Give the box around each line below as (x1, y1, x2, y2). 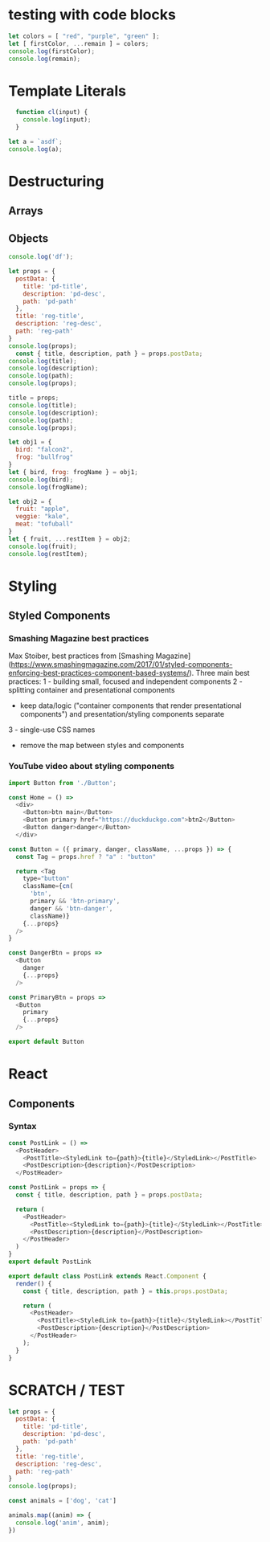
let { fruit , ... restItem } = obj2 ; (8, 534, 131, 543)
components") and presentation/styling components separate (19, 710, 225, 719)
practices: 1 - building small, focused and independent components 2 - (8, 677, 243, 686)
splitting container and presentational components (8, 685, 175, 695)
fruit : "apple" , (15, 505, 70, 513)
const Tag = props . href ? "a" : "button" (15, 853, 157, 861)
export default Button (8, 1038, 84, 1046)
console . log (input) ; (22, 116, 92, 124)
